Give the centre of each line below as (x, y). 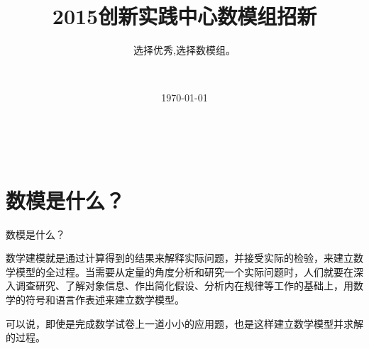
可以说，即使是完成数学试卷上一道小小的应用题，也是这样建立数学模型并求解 (184, 323)
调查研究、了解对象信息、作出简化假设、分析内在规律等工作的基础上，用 (184, 286)
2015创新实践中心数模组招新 (184, 16)
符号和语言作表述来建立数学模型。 (105, 299)
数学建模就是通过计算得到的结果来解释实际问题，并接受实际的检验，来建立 (180, 258)
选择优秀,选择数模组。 (184, 50)
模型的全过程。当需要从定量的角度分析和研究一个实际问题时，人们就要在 (184, 271)
